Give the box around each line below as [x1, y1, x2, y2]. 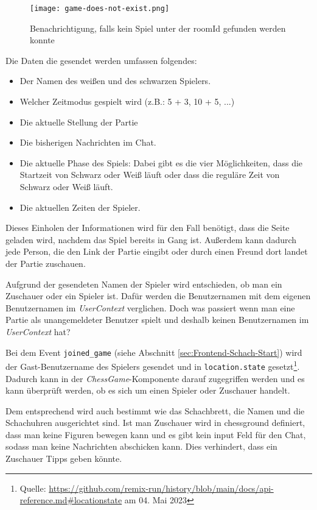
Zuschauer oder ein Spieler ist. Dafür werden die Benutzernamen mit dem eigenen [5, 289, 311, 302]
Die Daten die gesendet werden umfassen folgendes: [5, 54, 197, 66]
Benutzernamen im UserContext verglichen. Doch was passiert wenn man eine [5, 301, 295, 314]
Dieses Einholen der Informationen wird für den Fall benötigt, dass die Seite [5, 221, 290, 234]
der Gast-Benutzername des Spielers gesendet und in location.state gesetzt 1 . [5, 358, 300, 372]
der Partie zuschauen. [5, 257, 86, 269]
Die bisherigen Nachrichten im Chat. [19, 136, 156, 149]
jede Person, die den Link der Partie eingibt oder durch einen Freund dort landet [5, 245, 308, 258]
